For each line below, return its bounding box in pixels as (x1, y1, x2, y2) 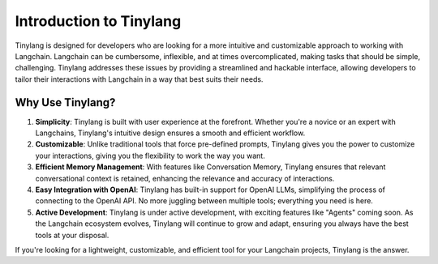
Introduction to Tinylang (15, 12, 182, 30)
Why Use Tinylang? (15, 96, 116, 109)
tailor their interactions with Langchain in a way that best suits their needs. (15, 74, 264, 84)
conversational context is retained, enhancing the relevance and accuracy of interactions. (35, 173, 335, 183)
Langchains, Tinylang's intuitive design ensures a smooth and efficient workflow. (35, 128, 306, 138)
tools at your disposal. (35, 230, 109, 240)
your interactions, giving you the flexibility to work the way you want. (35, 151, 265, 160)
